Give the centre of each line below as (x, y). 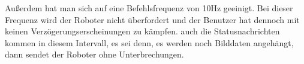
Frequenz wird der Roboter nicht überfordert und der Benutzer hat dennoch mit (152, 19)
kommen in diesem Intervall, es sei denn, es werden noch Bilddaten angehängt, (149, 42)
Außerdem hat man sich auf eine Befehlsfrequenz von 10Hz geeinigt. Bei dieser (149, 8)
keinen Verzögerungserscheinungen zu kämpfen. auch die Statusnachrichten (142, 31)
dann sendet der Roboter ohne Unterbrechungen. (94, 54)
